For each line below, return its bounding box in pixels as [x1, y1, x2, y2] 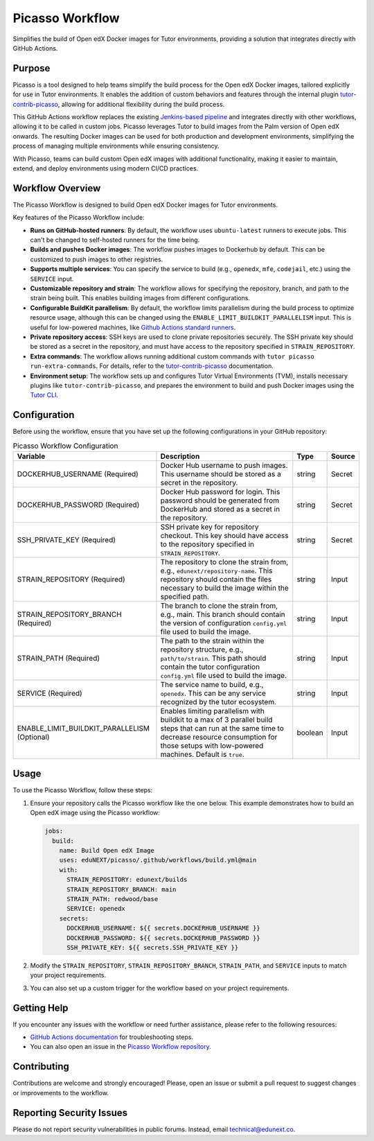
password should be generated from [160, 496, 280, 505]
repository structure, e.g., [160, 645, 244, 654]
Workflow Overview [12, 182, 101, 194]
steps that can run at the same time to [160, 723, 284, 733]
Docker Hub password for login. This [160, 487, 280, 496]
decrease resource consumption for [160, 732, 278, 742]
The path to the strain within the [160, 636, 265, 645]
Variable [17, 451, 46, 461]
